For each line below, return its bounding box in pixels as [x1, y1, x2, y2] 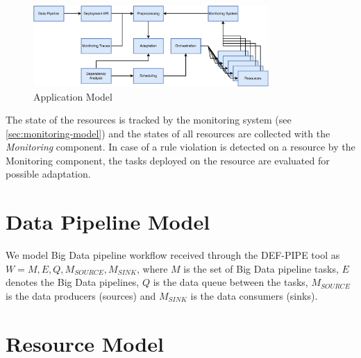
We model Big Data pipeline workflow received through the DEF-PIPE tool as [6, 248, 340, 262]
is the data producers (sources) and [6, 288, 156, 302]
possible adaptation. [6, 167, 91, 181]
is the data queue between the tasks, [153, 275, 308, 289]
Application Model [33, 89, 112, 103]
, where [137, 261, 168, 275]
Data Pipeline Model [6, 207, 210, 236]
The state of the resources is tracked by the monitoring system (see [6, 112, 292, 127]
